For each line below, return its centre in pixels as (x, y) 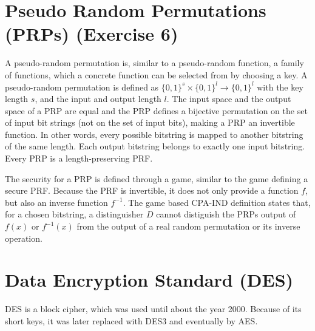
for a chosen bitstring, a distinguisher (74, 214)
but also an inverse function (56, 202)
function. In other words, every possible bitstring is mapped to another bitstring (154, 134)
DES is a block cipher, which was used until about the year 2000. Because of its (153, 309)
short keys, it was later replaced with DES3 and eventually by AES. (131, 320)
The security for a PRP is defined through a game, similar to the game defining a (157, 178)
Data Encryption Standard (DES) (149, 280)
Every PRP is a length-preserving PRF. (79, 158)
